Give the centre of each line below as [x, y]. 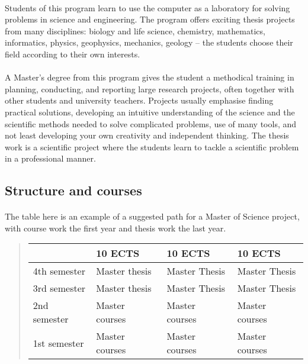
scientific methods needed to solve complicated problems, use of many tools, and [151, 123]
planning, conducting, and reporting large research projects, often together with [150, 88]
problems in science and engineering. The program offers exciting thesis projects [150, 19]
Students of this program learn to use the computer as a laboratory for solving [147, 7]
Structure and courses [73, 190]
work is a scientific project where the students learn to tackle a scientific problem [152, 146]
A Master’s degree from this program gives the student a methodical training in [150, 77]
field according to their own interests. [73, 54]
